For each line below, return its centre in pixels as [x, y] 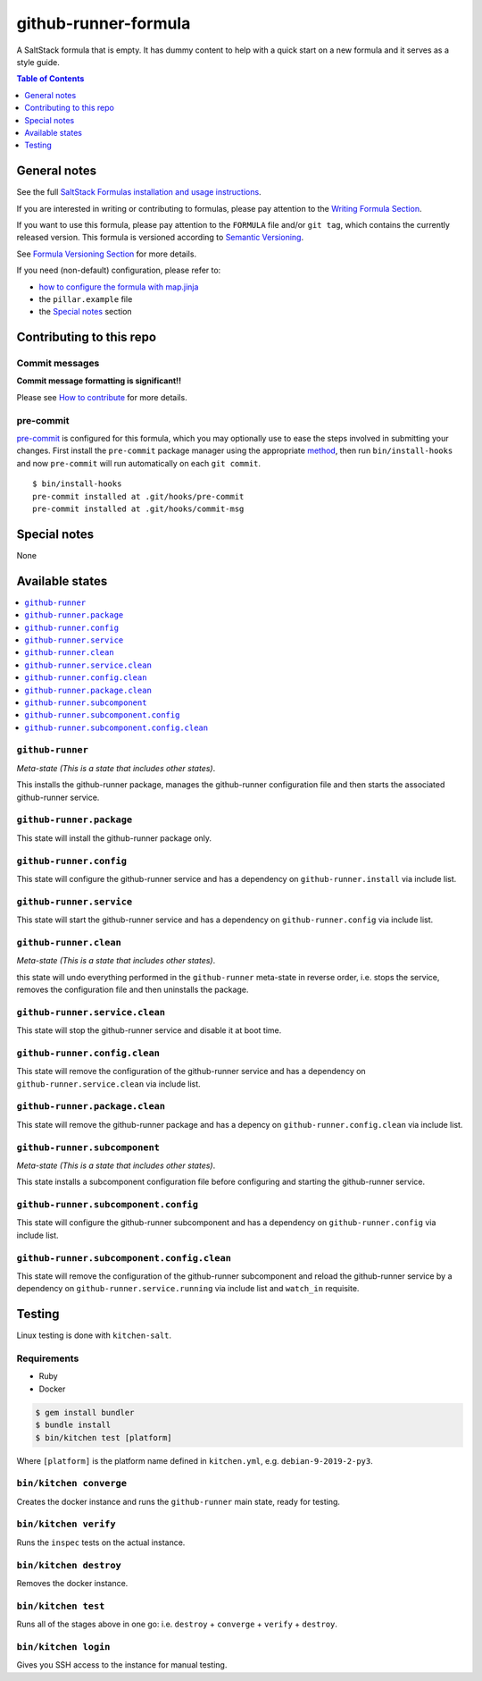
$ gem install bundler [85, 1412]
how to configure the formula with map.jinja [119, 287]
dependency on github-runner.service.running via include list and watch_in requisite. [188, 1289]
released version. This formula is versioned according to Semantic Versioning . [160, 238]
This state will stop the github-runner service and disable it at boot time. [149, 1030]
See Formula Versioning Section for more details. [106, 254]
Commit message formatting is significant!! [99, 381]
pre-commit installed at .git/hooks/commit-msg [138, 509]
